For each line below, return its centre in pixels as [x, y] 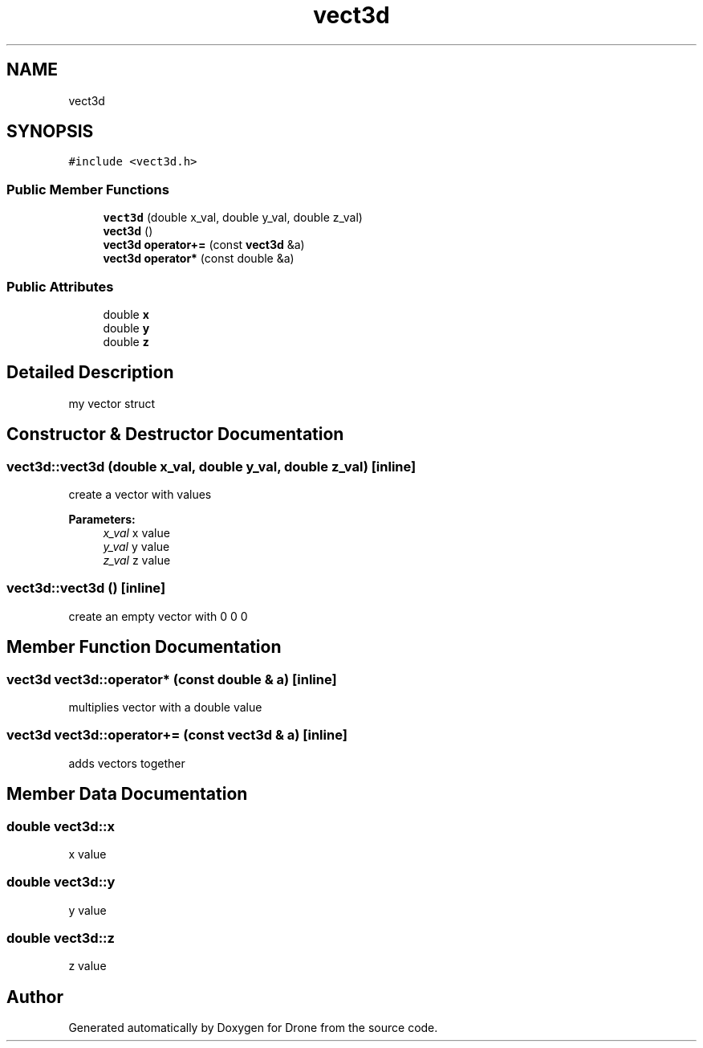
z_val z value [137, 560]
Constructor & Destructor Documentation [175, 434]
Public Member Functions [88, 189]
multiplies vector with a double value [165, 707]
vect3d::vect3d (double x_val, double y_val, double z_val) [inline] [211, 466]
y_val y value [136, 546]
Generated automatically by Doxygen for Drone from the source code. [253, 1028]
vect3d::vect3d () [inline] [86, 588]
